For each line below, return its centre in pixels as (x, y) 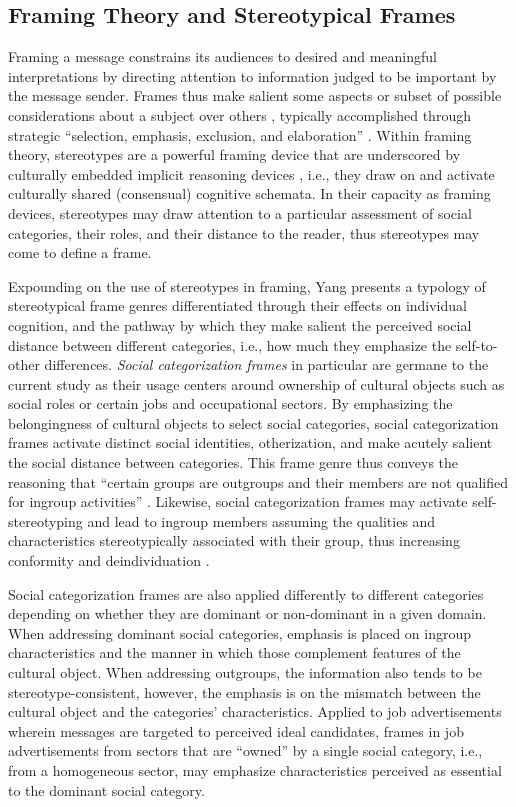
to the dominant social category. (106, 789)
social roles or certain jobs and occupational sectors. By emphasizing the (230, 403)
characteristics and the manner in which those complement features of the (234, 652)
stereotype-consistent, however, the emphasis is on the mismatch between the (244, 691)
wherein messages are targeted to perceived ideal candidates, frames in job (236, 730)
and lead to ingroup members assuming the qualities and (261, 520)
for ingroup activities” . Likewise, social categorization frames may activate (238, 501)
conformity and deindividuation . (109, 560)
